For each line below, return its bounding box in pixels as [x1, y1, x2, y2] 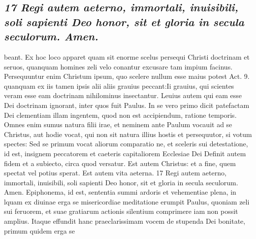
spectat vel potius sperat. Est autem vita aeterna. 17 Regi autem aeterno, [4, 168, 226, 178]
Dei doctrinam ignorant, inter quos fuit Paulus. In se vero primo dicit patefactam [4, 100, 250, 110]
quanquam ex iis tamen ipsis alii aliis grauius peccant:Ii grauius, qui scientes [4, 80, 234, 91]
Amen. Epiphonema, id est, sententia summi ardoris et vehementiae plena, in [4, 187, 236, 197]
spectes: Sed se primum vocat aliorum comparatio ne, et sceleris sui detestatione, [4, 138, 248, 149]
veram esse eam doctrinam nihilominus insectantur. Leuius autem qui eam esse [4, 90, 242, 101]
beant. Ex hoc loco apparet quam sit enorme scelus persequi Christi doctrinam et [4, 51, 250, 62]
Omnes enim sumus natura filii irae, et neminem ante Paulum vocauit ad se [4, 119, 232, 130]
